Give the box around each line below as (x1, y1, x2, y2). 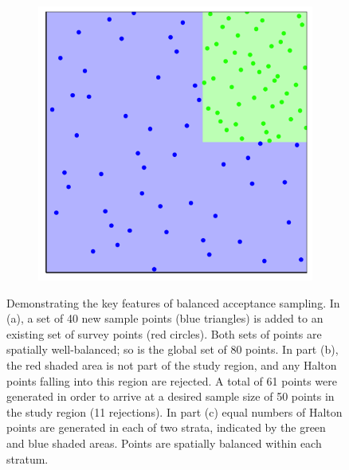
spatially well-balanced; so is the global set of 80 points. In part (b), (6, 341, 339, 358)
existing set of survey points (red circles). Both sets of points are (6, 325, 322, 342)
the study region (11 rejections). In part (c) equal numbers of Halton (6, 403, 343, 420)
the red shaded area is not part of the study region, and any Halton (6, 356, 337, 373)
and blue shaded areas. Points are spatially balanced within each (6, 434, 322, 451)
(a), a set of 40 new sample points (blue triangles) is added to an (6, 310, 324, 327)
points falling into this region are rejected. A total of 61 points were (6, 372, 337, 389)
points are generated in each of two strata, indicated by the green (6, 419, 326, 436)
